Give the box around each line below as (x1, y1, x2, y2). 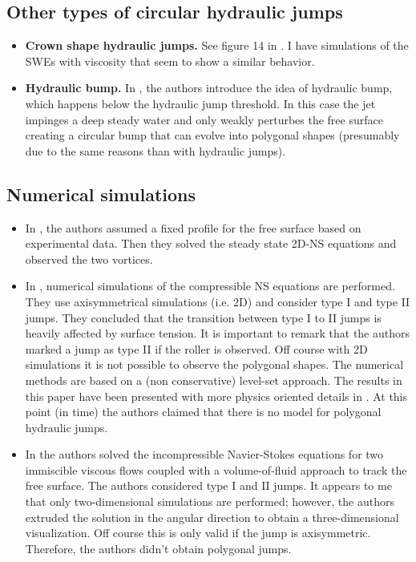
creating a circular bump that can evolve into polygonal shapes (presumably (25, 127, 400, 144)
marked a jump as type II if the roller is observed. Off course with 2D (25, 340, 368, 357)
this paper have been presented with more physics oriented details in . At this (25, 387, 408, 404)
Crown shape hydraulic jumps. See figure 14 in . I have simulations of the (25, 37, 409, 54)
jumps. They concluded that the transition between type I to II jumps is (25, 309, 382, 325)
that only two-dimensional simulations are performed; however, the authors (25, 493, 394, 510)
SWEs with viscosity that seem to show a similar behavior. (25, 52, 315, 69)
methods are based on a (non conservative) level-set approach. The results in (25, 371, 402, 388)
